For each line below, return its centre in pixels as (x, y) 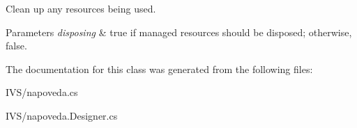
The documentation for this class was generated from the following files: (159, 69)
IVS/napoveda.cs (42, 92)
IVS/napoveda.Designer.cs (62, 115)
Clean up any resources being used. (81, 8)
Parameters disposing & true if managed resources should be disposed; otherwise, (179, 32)
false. (16, 46)
